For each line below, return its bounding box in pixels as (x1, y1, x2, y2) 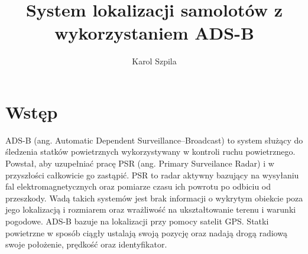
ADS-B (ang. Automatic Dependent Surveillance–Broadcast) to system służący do (5, 133, 303, 146)
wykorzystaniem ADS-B (54, 21, 254, 45)
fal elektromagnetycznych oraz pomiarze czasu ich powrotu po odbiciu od (5, 180, 271, 193)
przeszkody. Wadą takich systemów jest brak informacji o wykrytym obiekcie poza (5, 191, 303, 204)
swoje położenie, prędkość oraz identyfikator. (5, 238, 167, 250)
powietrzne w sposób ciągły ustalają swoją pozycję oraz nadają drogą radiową (5, 226, 287, 239)
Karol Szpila (132, 55, 177, 67)
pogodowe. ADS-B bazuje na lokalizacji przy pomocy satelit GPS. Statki (5, 215, 269, 227)
